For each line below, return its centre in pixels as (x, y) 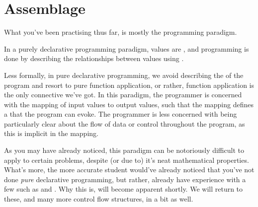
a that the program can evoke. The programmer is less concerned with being (121, 114)
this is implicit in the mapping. (51, 133)
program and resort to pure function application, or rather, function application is (129, 85)
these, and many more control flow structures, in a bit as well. (99, 199)
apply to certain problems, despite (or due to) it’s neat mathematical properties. (127, 160)
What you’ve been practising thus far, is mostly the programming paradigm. (121, 32)
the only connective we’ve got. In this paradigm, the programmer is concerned (123, 95)
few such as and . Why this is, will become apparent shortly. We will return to (124, 189)
